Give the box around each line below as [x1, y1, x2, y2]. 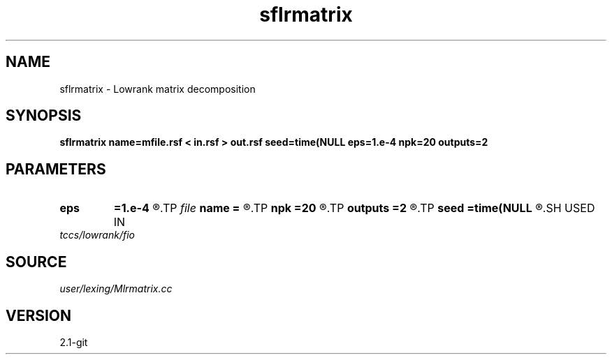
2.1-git [59, 336, 88, 348]
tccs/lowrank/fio [59, 229, 135, 241]
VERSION [6, 306, 72, 324]
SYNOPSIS [6, 107, 82, 125]
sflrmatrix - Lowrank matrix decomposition [59, 82, 256, 95]
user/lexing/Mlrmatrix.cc [59, 283, 173, 295]
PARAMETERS [6, 160, 106, 178]
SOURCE [6, 253, 67, 271]
